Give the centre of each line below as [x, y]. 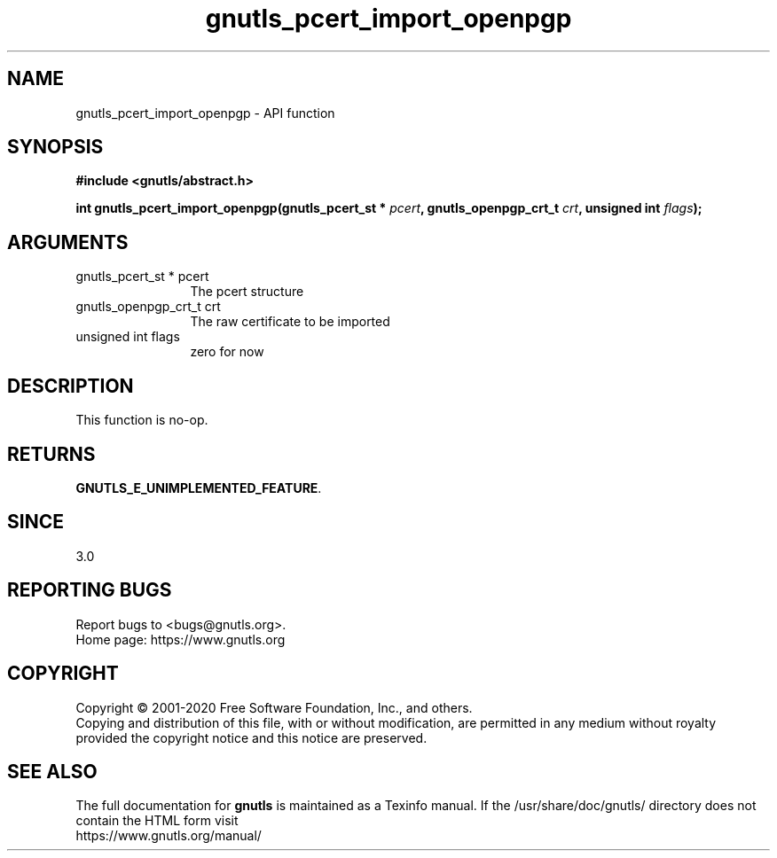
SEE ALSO [52, 771]
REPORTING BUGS [90, 590]
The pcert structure [247, 292]
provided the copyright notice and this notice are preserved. [251, 737]
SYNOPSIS [55, 147]
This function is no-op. [142, 420]
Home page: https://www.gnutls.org [181, 639]
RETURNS [51, 454]
